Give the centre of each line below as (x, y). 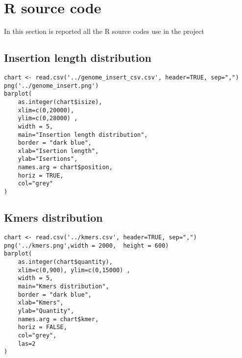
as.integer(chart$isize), (60, 102)
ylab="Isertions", (48, 159)
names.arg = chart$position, (65, 167)
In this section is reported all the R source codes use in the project (104, 31)
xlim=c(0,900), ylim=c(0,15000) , (74, 270)
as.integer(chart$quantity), (65, 262)
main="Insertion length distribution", (83, 135)
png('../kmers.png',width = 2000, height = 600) (86, 245)
